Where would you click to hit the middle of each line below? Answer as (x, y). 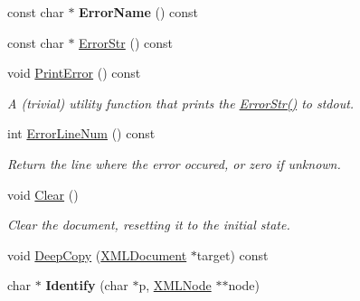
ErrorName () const (139, 12)
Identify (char (87, 285)
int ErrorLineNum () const (81, 133)
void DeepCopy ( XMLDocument (97, 254)
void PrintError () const (74, 73)
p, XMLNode (175, 285)
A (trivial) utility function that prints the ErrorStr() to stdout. (181, 103)
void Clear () (43, 194)
